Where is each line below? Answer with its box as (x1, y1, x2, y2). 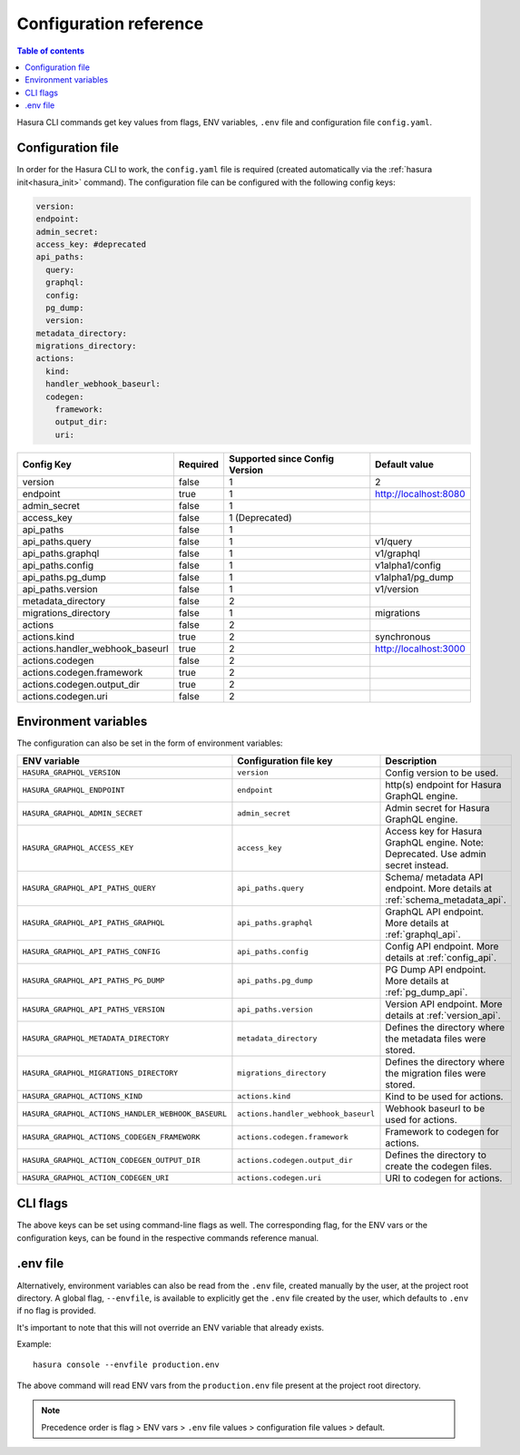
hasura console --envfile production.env (33, 1360, 220, 1370)
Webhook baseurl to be (385, 1102, 486, 1115)
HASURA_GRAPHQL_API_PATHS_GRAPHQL (22, 918, 165, 928)
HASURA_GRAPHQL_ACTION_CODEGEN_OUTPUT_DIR (22, 1156, 201, 1166)
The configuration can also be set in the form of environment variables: (16, 737, 283, 748)
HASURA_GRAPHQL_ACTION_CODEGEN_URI (22, 1173, 170, 1183)
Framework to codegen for (385, 1125, 499, 1138)
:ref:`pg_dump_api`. (385, 985, 468, 998)
